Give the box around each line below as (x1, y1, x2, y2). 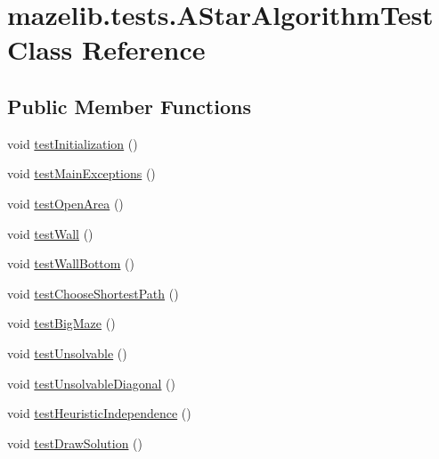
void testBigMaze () (7, 314, 116, 332)
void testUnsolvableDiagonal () (7, 373, 175, 392)
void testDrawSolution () (7, 433, 143, 452)
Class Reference (7, 31, 206, 68)
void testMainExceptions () (7, 164, 156, 183)
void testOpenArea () (7, 193, 124, 212)
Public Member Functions (7, 92, 251, 119)
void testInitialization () (7, 134, 138, 152)
